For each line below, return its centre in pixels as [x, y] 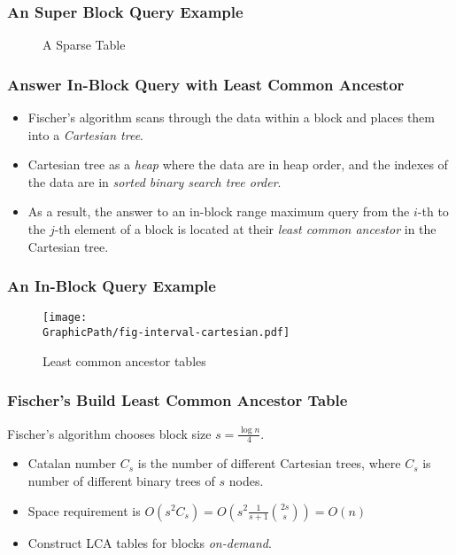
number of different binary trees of [121, 480]
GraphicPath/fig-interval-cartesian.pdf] [166, 333]
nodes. [246, 480]
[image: [65, 318]
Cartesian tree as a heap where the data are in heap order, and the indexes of [238, 164]
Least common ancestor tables [124, 360]
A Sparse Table [84, 45]
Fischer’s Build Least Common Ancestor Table [178, 400]
